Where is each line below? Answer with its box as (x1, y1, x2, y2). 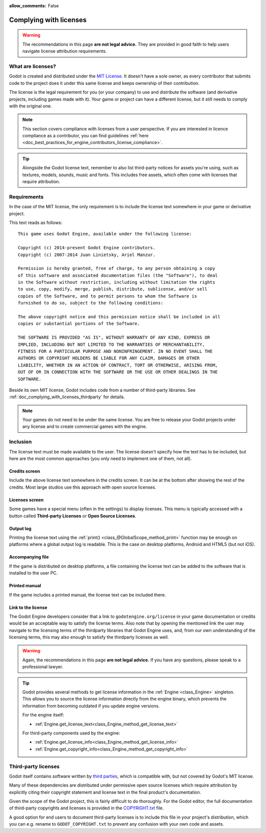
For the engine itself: (22, 712, 65, 718)
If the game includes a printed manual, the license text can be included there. (9, 592, 166, 598)
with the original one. (9, 103, 52, 109)
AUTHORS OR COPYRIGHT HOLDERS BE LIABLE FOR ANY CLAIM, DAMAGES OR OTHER (18, 355, 200, 361)
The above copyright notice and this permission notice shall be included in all (18, 314, 221, 320)
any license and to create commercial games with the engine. (22, 423, 147, 429)
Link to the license (9, 605, 48, 610)
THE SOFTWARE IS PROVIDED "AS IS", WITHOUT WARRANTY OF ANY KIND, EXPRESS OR (18, 335, 210, 341)
